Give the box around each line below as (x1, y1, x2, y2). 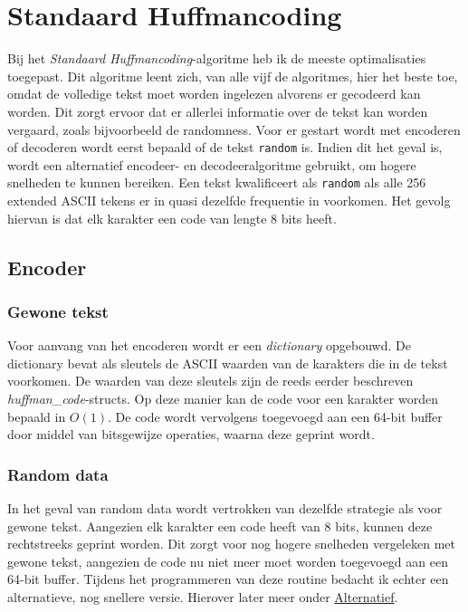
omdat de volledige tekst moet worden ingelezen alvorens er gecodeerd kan (7, 84, 421, 103)
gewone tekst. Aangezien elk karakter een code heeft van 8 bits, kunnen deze (7, 516, 433, 535)
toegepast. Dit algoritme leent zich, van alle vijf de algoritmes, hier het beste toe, (7, 66, 458, 85)
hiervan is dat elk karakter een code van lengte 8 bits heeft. (7, 208, 337, 227)
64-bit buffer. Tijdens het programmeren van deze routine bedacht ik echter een (7, 569, 449, 588)
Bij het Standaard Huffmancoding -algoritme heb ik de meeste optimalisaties (7, 49, 426, 68)
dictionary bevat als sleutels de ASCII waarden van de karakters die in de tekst (7, 353, 448, 372)
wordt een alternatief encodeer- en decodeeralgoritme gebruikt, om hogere (7, 155, 416, 174)
